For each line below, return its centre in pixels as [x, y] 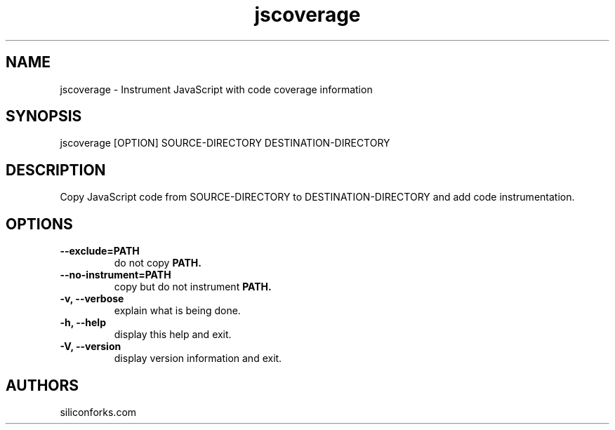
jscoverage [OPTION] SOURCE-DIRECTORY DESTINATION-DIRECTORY [225, 143]
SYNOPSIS [44, 116]
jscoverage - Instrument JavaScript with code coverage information [216, 89]
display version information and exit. [198, 358]
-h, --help [83, 323]
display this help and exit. [173, 335]
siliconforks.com [98, 412]
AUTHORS [42, 385]
